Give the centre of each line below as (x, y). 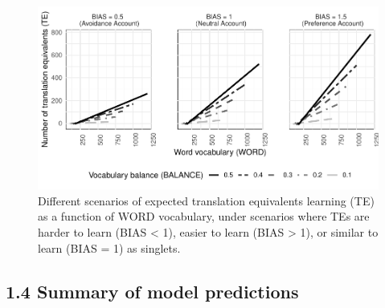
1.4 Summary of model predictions (152, 291)
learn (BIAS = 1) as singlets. (109, 247)
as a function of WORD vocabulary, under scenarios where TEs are (204, 216)
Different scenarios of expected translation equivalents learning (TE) (206, 200)
